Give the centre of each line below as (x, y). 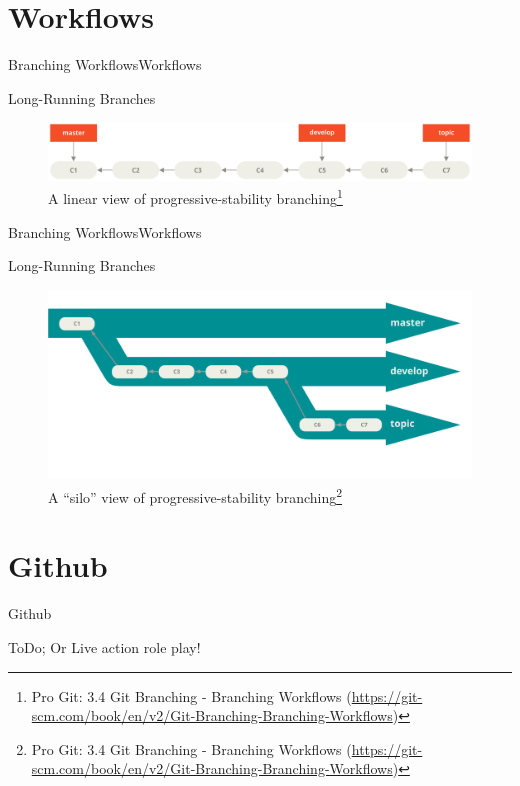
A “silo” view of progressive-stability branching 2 (195, 495)
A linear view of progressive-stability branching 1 (195, 196)
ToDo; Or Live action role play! (104, 646)
